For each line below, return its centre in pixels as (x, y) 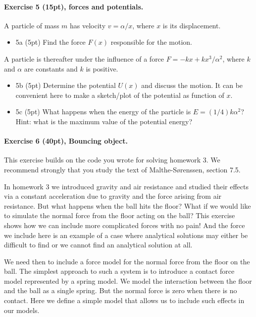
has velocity (88, 25)
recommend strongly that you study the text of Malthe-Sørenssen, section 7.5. (122, 169)
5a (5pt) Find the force (51, 42)
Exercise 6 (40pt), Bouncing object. (66, 141)
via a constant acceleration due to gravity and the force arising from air (113, 196)
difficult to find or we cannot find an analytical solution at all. (98, 245)
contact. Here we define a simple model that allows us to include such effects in (124, 300)
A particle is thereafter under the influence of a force (84, 58)
